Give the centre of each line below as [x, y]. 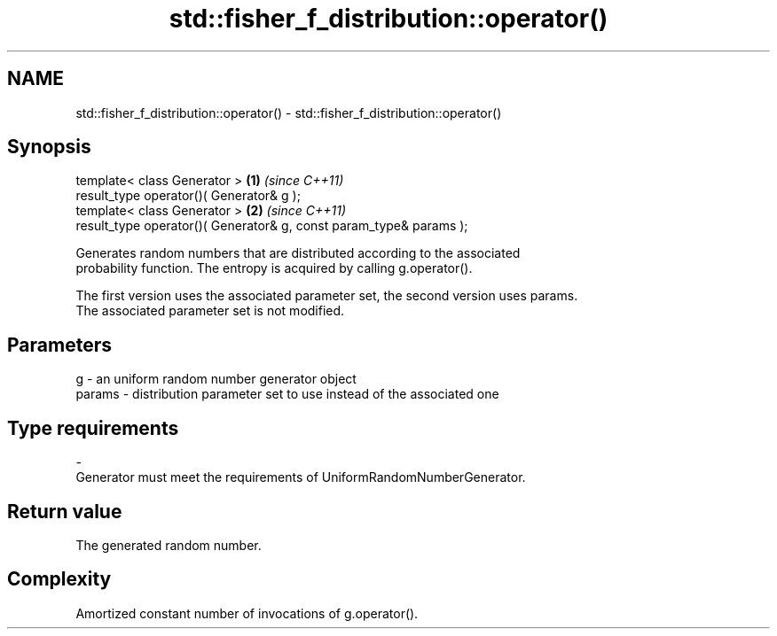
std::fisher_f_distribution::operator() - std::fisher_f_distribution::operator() [289, 112]
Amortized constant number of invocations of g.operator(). [247, 613]
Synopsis [49, 147]
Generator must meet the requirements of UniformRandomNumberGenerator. [301, 477]
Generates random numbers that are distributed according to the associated [298, 253]
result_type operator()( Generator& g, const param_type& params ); [272, 226]
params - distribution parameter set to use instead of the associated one [287, 394]
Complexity [59, 579]
